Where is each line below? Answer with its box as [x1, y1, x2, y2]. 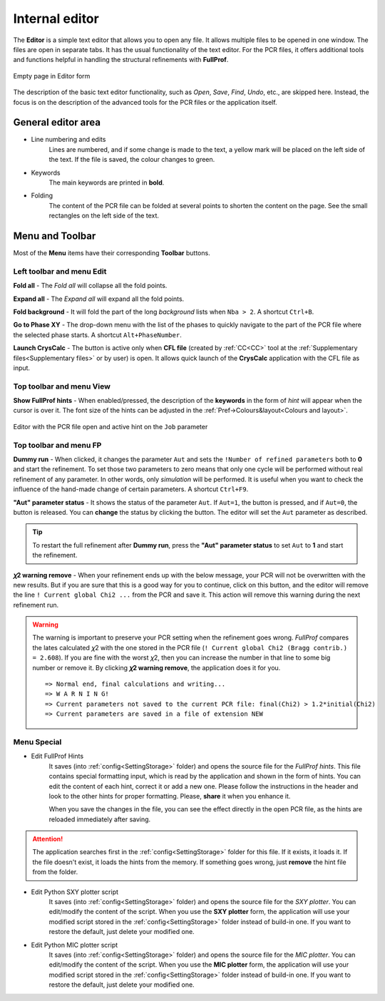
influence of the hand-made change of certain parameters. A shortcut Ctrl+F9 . [13, 485, 249, 493]
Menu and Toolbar [13, 230, 96, 242]
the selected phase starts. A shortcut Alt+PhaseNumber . [13, 330, 182, 339]
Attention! [32, 835, 63, 843]
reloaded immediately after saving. [48, 815, 151, 823]
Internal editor [13, 11, 99, 26]
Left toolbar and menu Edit [13, 266, 107, 276]
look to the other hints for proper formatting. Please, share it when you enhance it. [48, 791, 291, 800]
